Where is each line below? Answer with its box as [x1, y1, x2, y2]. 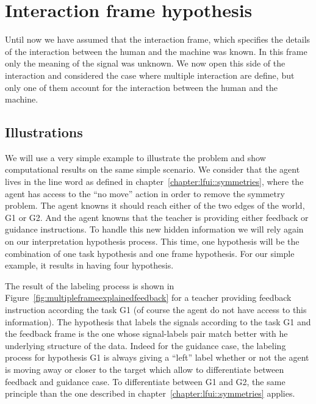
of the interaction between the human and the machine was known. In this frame [5, 45, 307, 57]
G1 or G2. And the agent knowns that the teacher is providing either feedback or [5, 211, 309, 223]
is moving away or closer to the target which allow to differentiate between [5, 363, 284, 375]
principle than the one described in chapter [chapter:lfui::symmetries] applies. [5, 387, 295, 400]
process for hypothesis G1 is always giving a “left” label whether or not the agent [5, 351, 309, 364]
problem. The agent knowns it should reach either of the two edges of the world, [5, 199, 305, 212]
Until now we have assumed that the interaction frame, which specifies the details [5, 33, 311, 46]
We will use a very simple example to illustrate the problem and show [5, 151, 266, 164]
